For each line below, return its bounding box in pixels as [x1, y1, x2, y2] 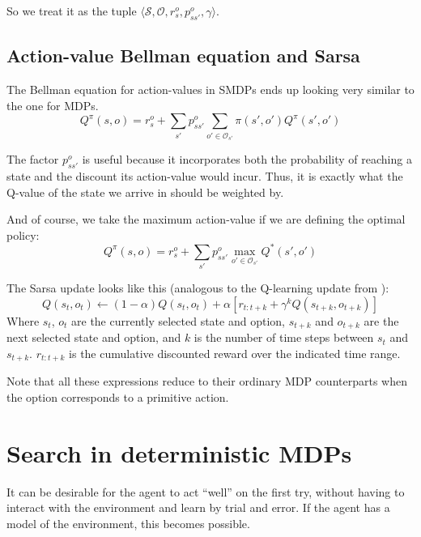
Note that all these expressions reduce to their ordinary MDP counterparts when [6, 373, 407, 390]
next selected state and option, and [6, 329, 181, 346]
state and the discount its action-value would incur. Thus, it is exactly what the [6, 167, 403, 184]
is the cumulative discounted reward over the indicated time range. [69, 344, 401, 361]
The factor [6, 151, 59, 168]
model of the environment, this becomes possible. [6, 514, 250, 531]
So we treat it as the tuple [6, 2, 137, 19]
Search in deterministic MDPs [6, 436, 352, 469]
